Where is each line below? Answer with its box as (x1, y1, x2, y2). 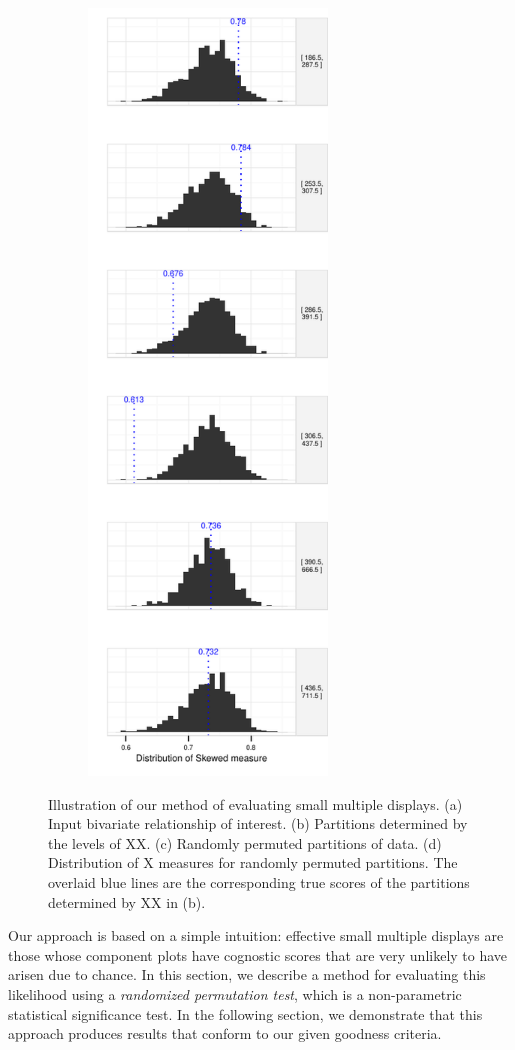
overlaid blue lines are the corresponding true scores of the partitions (48, 871, 470, 892)
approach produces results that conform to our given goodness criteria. (8, 1023, 442, 1044)
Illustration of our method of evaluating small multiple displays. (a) (48, 793, 463, 814)
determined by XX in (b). (48, 891, 206, 912)
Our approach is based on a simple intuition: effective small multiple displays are (8, 925, 504, 946)
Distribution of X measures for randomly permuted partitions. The (48, 852, 458, 873)
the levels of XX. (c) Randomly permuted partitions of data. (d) (48, 832, 442, 853)
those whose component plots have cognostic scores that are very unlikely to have (8, 944, 508, 965)
